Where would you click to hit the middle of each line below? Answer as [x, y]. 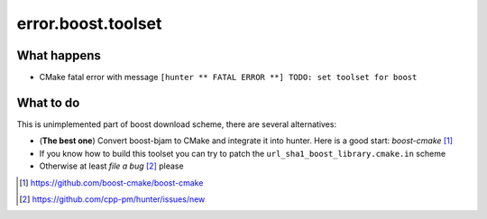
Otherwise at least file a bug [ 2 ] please [111, 166]
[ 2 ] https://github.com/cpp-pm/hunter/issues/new [112, 199]
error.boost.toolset [89, 23]
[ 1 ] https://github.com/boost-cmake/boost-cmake [111, 182]
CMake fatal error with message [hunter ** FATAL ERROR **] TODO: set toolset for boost [228, 78]
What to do [48, 102]
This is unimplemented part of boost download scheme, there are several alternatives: [177, 124]
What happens [59, 55]
